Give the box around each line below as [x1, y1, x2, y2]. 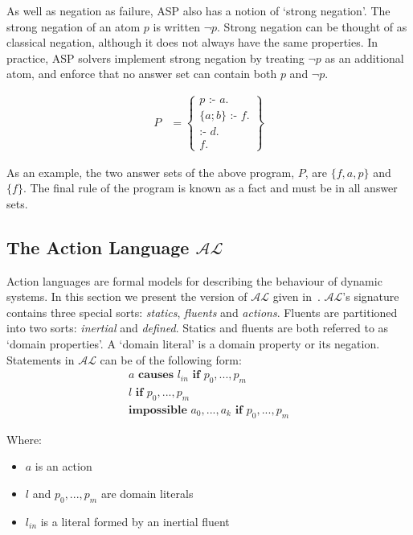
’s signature [342, 288, 399, 305]
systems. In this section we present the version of [6, 288, 247, 305]
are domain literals [100, 484, 194, 501]
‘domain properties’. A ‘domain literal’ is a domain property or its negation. [6, 335, 380, 352]
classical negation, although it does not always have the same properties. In [6, 34, 378, 51]
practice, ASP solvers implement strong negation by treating [6, 49, 305, 66]
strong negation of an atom [6, 18, 141, 35]
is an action [35, 458, 92, 475]
